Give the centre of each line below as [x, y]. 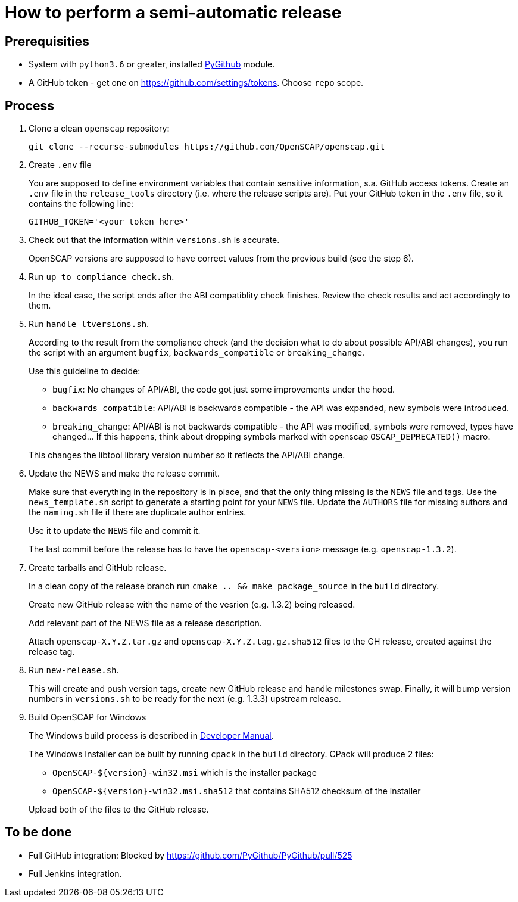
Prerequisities [47, 41]
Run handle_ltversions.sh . [89, 324]
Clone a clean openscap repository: [99, 129]
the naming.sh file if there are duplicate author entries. [138, 512]
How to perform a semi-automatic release [173, 13]
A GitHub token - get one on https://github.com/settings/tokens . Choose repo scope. [196, 83]
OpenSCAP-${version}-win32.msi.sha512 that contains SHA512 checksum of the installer [237, 791]
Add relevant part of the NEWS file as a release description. [145, 623]
